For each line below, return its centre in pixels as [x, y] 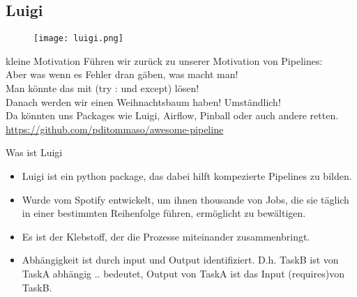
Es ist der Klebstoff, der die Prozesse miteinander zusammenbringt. [166, 236]
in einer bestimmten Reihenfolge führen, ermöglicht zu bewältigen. [164, 213]
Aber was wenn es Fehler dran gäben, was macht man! [122, 74]
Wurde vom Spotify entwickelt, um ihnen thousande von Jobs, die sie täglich [185, 199]
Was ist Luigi [34, 152]
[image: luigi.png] [78, 39]
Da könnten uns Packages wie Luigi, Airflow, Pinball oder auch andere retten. [172, 115]
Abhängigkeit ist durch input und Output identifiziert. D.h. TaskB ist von [180, 260]
